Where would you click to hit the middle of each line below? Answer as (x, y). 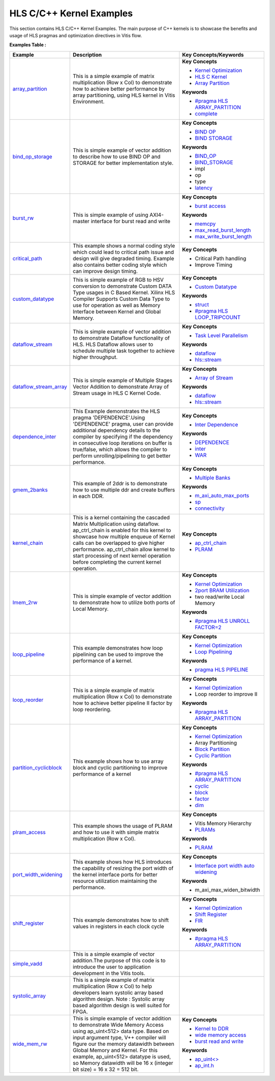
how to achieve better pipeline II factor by (123, 703)
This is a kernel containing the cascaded (121, 517)
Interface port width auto (225, 866)
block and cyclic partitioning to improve (120, 767)
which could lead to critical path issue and (123, 252)
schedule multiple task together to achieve (124, 350)
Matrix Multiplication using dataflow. (116, 523)
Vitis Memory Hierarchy (223, 823)
